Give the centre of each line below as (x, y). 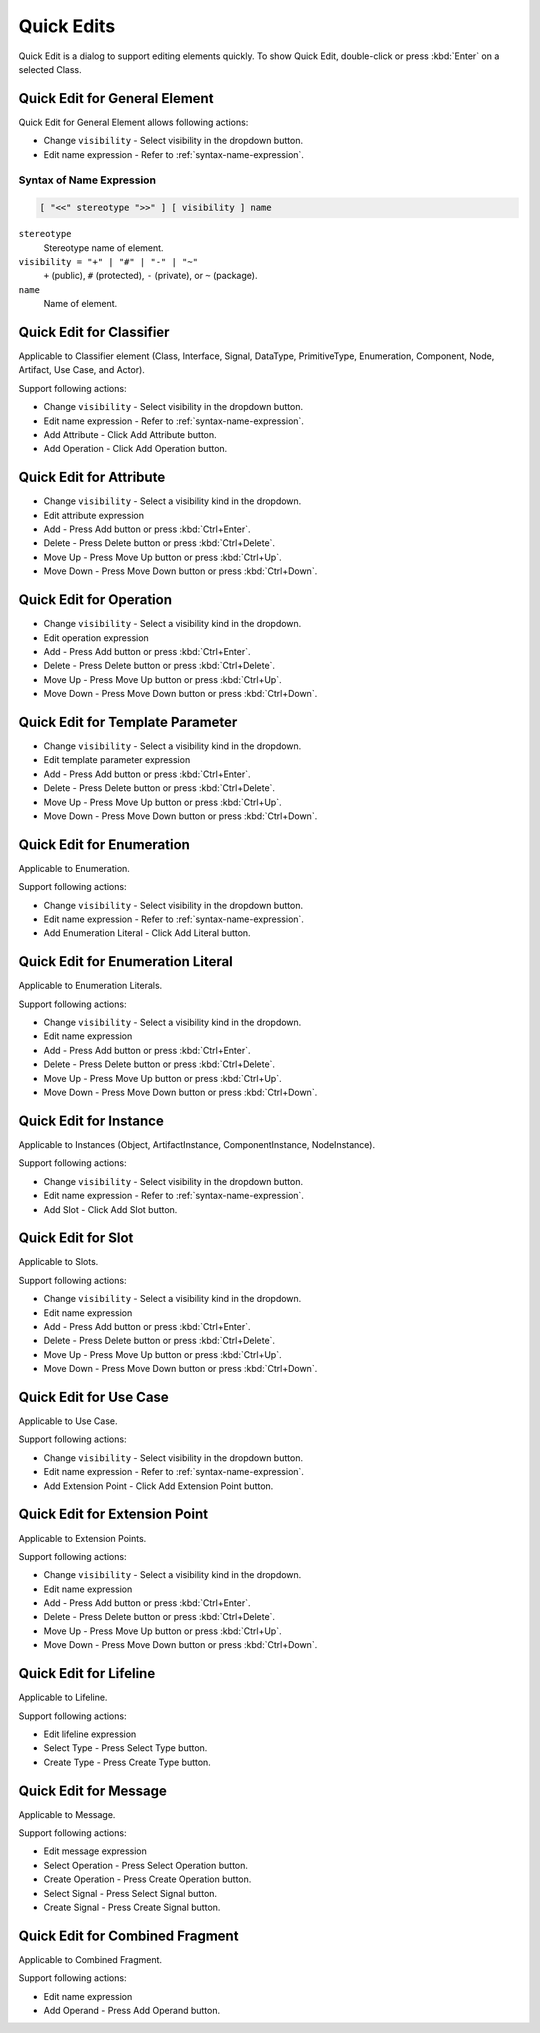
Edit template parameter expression (117, 760)
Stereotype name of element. (103, 247)
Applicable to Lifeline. (63, 1697)
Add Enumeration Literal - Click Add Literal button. (147, 933)
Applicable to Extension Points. (82, 1538)
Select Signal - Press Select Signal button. (130, 1893)
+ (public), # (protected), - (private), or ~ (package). (150, 276)
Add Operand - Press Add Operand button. (131, 2011)
